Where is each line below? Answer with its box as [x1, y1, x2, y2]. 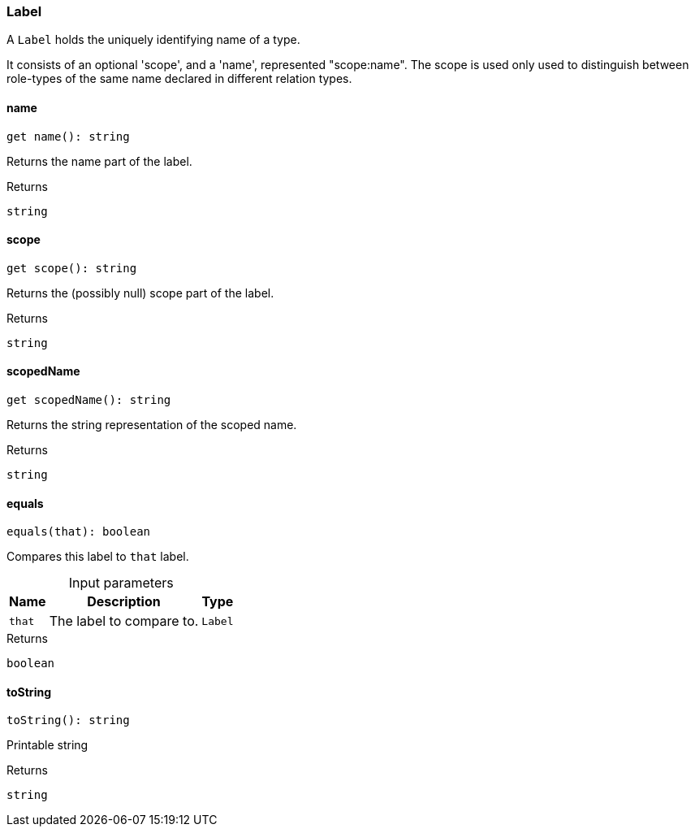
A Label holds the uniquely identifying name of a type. [6, 33, 300, 47]
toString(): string [6, 714, 130, 727]
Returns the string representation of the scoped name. [6, 418, 297, 432]
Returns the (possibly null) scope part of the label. [6, 285, 274, 300]
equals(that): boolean [6, 525, 151, 539]
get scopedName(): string [6, 393, 171, 407]
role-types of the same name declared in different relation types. [6, 72, 352, 86]
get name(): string [6, 129, 130, 143]
